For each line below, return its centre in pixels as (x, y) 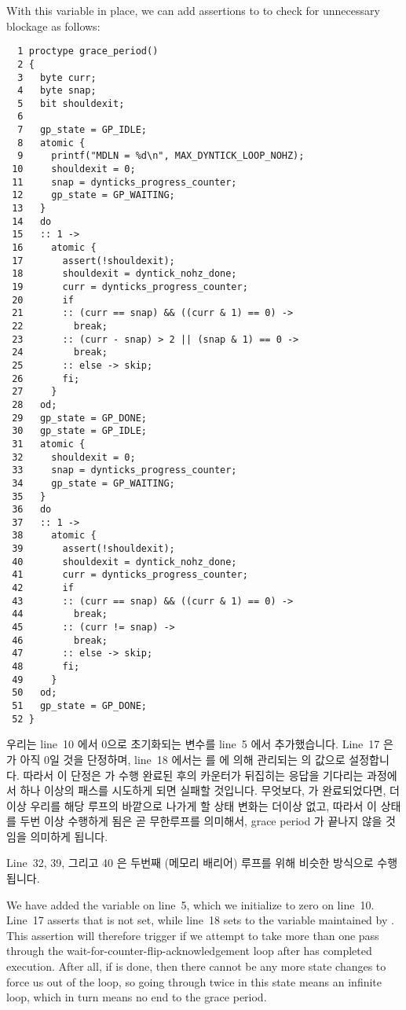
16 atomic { (54, 248)
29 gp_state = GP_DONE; (79, 418)
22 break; (60, 326)
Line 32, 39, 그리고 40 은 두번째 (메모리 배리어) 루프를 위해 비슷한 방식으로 (190, 863)
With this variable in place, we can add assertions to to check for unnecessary (193, 10)
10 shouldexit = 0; (74, 169)
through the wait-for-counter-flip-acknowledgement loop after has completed (189, 951)
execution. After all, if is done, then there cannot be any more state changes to (196, 966)
